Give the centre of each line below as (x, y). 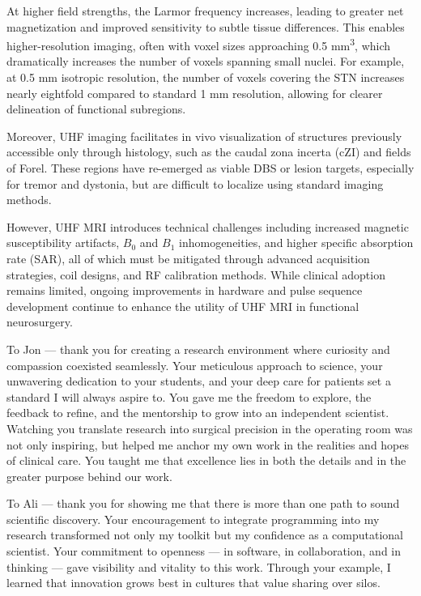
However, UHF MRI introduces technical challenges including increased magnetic (208, 226)
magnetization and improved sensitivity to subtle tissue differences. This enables (206, 26)
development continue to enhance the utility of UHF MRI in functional (183, 306)
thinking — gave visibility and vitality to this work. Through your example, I (199, 566)
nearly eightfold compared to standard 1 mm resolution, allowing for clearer (195, 93)
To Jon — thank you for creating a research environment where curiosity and (198, 349)
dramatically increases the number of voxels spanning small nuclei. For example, (206, 61)
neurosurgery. (40, 322)
